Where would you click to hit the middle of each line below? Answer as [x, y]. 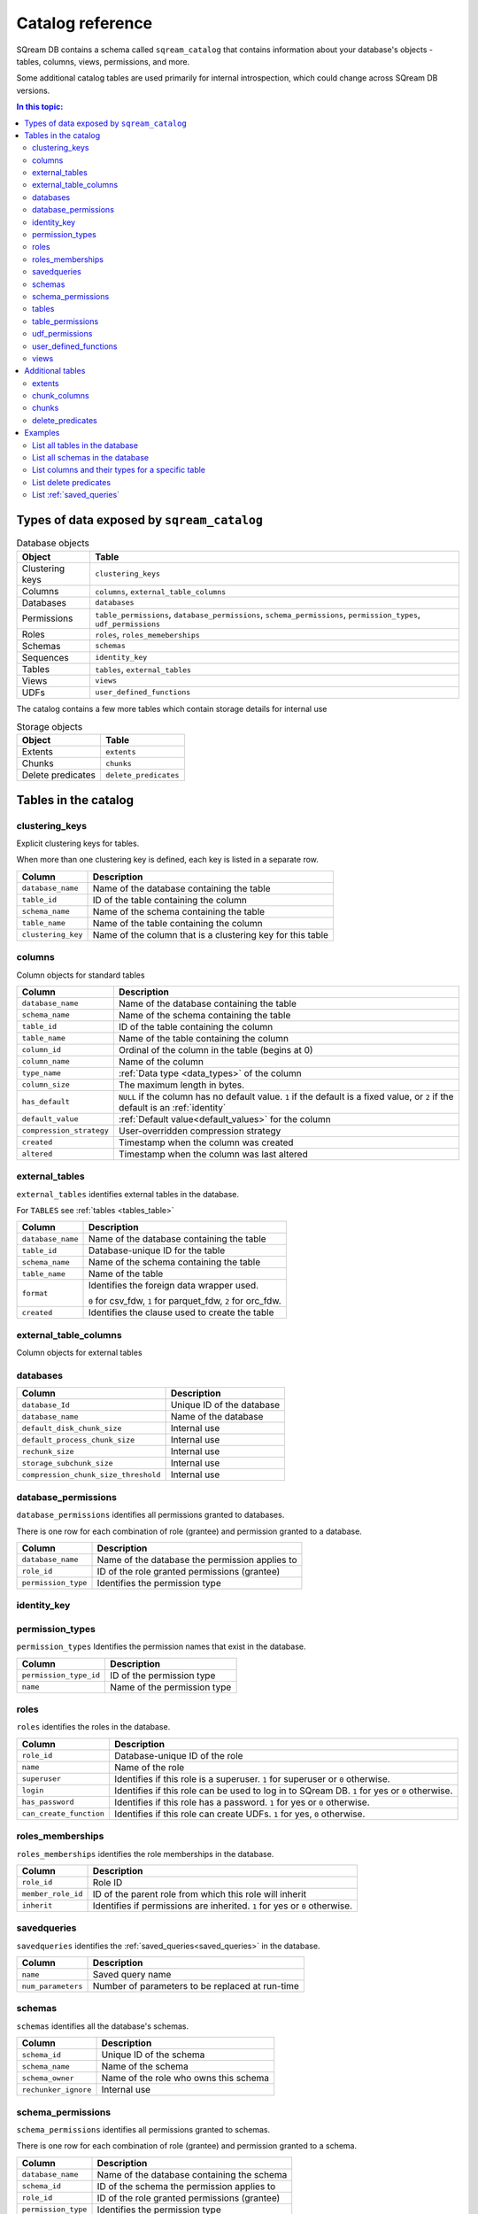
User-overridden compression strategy [200, 1131]
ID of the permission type [163, 1676]
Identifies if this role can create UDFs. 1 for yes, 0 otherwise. [239, 1814]
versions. [33, 90]
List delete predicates [71, 482]
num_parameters [52, 1986]
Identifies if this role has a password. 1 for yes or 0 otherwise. [242, 1802]
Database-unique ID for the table [157, 1250]
